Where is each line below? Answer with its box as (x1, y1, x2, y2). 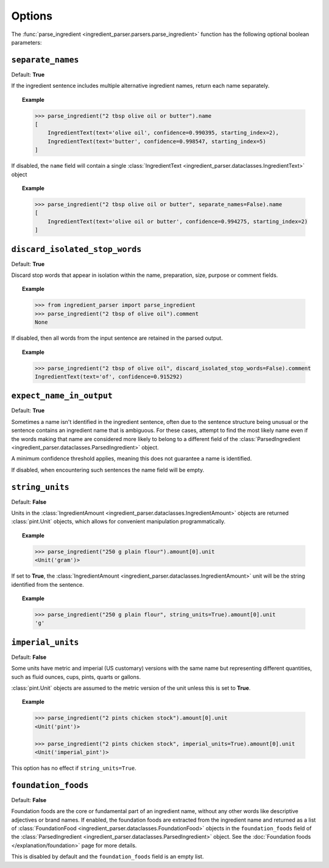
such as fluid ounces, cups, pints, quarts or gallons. (11, 673, 141, 680)
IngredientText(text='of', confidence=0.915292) (34, 373, 183, 380)
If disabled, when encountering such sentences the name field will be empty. (11, 466, 204, 473)
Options (11, 9, 53, 23)
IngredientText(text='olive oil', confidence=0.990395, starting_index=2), (48, 129, 280, 137)
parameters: (11, 38, 42, 46)
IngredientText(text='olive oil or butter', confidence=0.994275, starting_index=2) (48, 218, 308, 225)
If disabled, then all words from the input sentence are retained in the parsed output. (11, 334, 223, 342)
